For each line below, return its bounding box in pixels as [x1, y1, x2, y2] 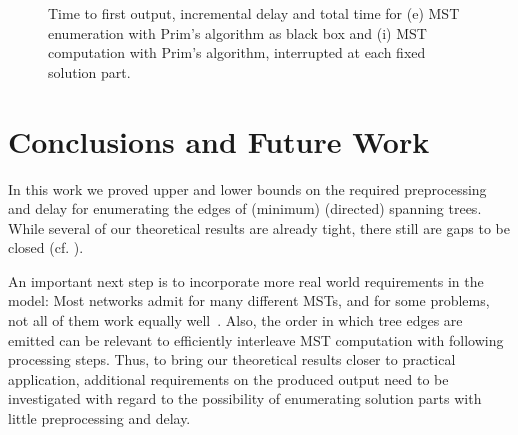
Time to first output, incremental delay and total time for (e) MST [48, 3, 460, 23]
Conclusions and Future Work [8, 120, 430, 161]
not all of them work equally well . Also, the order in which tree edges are [8, 310, 463, 331]
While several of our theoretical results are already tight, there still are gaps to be [8, 217, 510, 238]
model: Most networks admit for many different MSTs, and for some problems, [8, 290, 490, 311]
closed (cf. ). [8, 237, 84, 258]
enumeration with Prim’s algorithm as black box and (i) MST [48, 22, 427, 43]
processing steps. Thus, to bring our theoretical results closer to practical [8, 349, 456, 370]
